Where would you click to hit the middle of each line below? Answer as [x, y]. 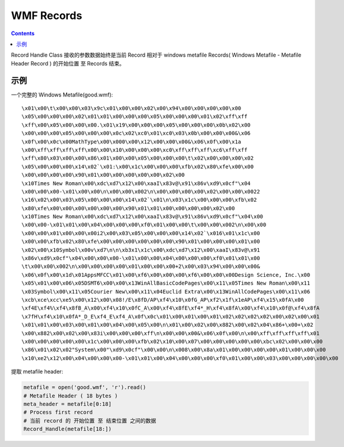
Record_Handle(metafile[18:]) [68, 429]
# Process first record [58, 412]
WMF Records [47, 15]
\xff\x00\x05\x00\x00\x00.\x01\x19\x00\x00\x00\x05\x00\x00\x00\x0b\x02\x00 [136, 125]
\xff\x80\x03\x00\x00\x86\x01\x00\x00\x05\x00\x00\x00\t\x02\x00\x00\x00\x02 [138, 158]
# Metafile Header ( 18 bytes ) [71, 396]
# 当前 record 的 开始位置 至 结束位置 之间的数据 [90, 421]
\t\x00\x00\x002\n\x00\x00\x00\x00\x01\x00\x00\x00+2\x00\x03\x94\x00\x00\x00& [141, 267]
